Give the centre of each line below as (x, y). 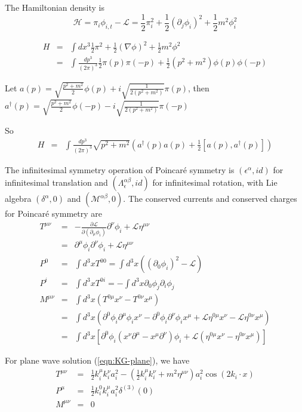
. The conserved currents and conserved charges (210, 199)
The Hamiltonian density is (55, 7)
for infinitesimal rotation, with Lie (215, 182)
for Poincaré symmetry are (53, 213)
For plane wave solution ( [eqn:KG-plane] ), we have (97, 360)
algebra (18, 199)
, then (199, 87)
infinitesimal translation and (56, 182)
